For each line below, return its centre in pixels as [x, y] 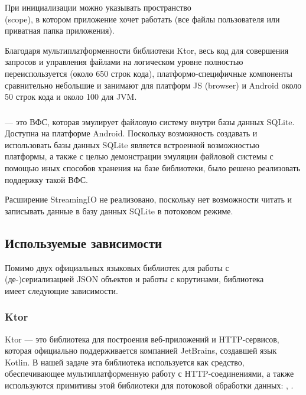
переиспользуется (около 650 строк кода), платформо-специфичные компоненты [149, 73]
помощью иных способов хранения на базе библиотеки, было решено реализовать [153, 168]
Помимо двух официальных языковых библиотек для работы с [117, 267]
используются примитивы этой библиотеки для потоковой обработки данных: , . [149, 385]
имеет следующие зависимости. [61, 290]
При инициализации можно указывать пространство [98, 7]
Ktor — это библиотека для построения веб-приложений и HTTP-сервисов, [142, 339]
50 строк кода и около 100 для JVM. [71, 97]
